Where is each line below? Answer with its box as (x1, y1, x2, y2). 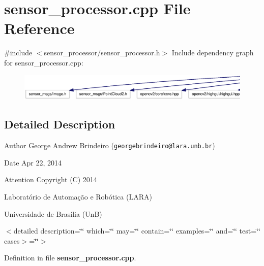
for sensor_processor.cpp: (4, 57, 83, 68)
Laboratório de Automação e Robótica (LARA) (4, 191, 152, 202)
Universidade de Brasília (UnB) (4, 208, 102, 219)
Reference (4, 18, 75, 39)
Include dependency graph (171, 47, 254, 58)
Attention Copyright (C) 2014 (4, 174, 97, 185)
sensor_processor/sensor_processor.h (44, 47, 160, 58)
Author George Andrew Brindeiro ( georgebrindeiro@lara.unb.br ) (4, 140, 215, 151)
